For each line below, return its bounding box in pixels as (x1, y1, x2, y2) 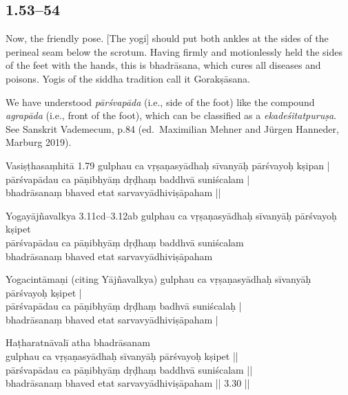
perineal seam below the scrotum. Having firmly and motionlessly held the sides (6, 44, 343, 58)
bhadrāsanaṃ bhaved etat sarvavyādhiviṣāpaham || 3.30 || (6, 376, 250, 390)
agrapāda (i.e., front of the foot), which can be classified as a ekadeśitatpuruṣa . (6, 108, 336, 122)
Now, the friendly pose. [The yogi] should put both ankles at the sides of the (6, 31, 329, 45)
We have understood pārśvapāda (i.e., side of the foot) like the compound (6, 94, 315, 109)
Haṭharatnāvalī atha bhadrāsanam (6, 335, 150, 350)
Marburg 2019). (6, 135, 72, 149)
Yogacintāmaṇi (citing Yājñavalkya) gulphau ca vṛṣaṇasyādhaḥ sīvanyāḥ (6, 272, 311, 286)
